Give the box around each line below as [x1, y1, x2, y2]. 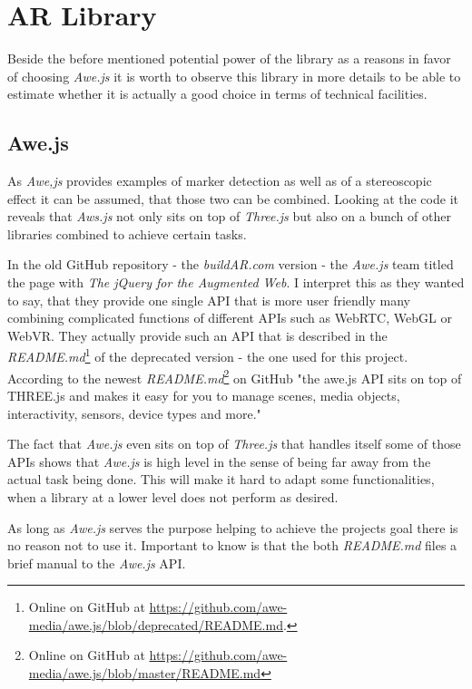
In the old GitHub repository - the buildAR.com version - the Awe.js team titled [7, 255, 454, 274]
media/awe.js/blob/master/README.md [28, 664, 261, 683]
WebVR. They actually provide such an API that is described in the [7, 325, 388, 344]
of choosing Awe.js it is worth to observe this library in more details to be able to [7, 66, 461, 85]
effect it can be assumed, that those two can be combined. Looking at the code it [7, 189, 458, 208]
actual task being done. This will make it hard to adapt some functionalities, [7, 470, 435, 489]
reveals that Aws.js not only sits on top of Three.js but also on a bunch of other [7, 207, 451, 226]
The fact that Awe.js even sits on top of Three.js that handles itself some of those [7, 434, 461, 453]
